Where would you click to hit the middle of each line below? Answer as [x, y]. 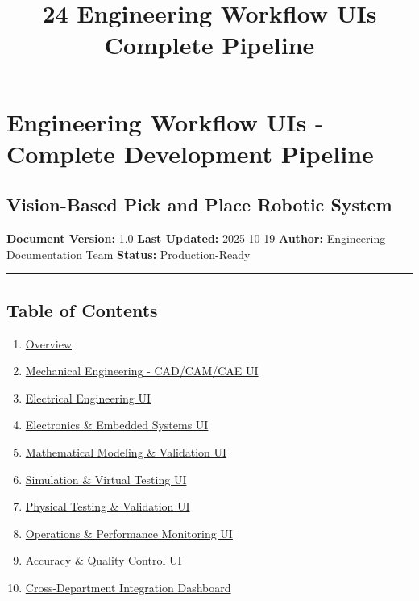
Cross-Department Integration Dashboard [128, 587]
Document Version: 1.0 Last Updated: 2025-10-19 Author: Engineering [196, 238]
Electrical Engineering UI [88, 397]
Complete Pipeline [209, 45]
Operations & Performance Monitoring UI [129, 533]
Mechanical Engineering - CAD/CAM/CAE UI [142, 371]
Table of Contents [82, 309]
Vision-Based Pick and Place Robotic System [199, 205]
